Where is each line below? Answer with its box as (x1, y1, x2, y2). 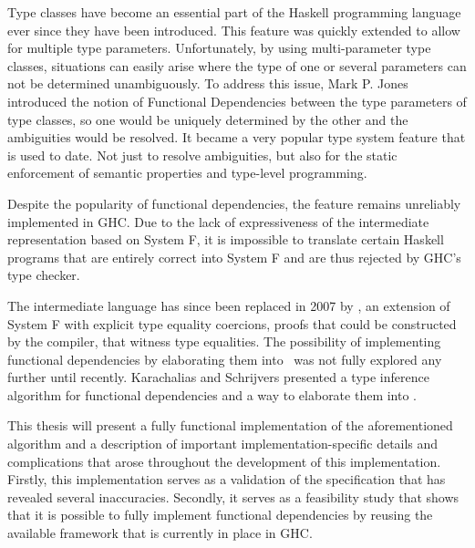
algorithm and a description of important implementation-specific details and (7, 434, 439, 453)
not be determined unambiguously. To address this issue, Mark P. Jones (7, 74, 408, 93)
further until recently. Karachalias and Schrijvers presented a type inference (7, 367, 429, 387)
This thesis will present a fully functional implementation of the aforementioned (7, 416, 453, 435)
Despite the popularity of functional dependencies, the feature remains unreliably (7, 193, 461, 212)
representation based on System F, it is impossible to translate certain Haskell (7, 230, 444, 249)
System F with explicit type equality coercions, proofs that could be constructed (7, 314, 457, 333)
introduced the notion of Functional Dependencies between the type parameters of (7, 91, 467, 110)
